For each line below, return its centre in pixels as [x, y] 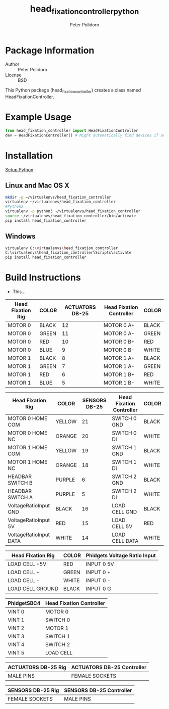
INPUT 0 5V [100, 564]
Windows [20, 236]
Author [12, 64]
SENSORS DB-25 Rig [33, 690]
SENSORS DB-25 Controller [98, 690]
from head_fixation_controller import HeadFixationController [72, 131]
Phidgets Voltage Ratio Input [121, 555]
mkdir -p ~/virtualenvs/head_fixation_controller [58, 197]
